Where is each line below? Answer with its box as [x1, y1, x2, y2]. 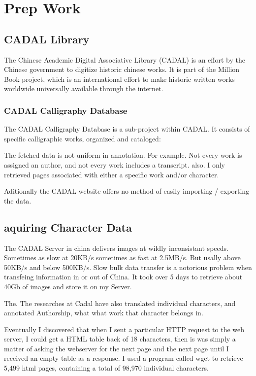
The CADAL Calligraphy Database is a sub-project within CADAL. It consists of [4, 124, 250, 134]
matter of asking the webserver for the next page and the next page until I [4, 343, 229, 353]
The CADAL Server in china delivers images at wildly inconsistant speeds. [4, 242, 228, 253]
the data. [4, 195, 32, 205]
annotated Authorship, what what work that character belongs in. [4, 308, 203, 318]
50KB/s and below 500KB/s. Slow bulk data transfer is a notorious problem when [4, 262, 252, 272]
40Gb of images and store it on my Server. [4, 281, 132, 291]
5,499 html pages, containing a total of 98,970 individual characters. [4, 363, 209, 373]
